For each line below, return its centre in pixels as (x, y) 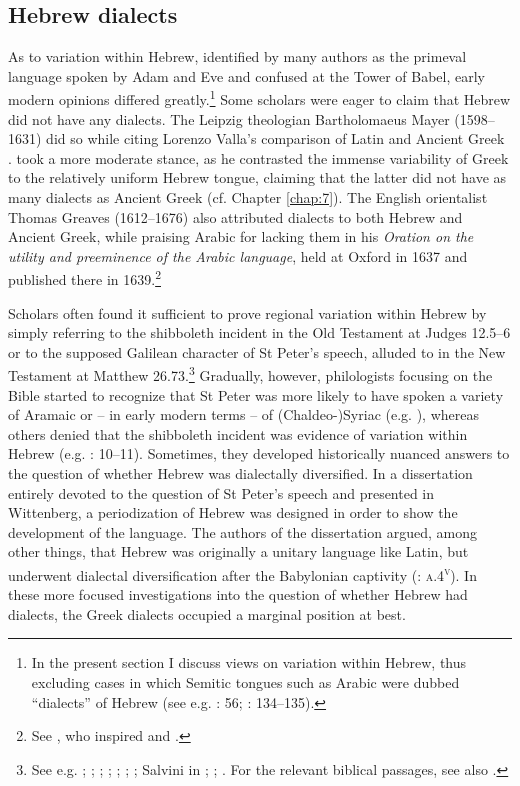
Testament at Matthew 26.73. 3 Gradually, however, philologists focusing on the (250, 374)
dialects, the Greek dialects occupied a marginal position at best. (207, 613)
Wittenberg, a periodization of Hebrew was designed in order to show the (233, 512)
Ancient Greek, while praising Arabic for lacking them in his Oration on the (241, 236)
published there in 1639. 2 (84, 278)
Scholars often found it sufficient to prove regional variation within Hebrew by (247, 312)
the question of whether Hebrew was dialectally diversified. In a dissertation (240, 473)
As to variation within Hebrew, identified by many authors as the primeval (237, 56)
